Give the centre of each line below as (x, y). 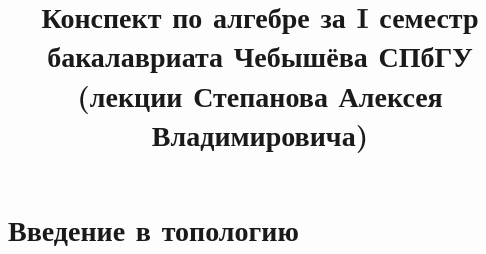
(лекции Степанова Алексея (260, 94)
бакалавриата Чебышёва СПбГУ (260, 55)
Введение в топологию (153, 228)
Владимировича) (260, 133)
